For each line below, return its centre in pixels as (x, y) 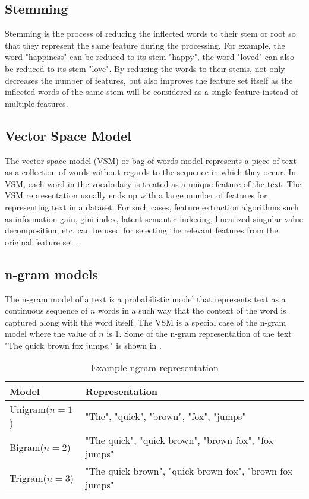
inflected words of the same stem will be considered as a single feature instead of (152, 92)
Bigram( (27, 447)
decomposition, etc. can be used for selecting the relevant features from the (141, 230)
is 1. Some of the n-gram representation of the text (199, 334)
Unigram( (30, 409)
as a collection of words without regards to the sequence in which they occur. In (151, 172)
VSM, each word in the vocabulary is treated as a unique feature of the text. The (153, 183)
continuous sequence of (46, 310)
